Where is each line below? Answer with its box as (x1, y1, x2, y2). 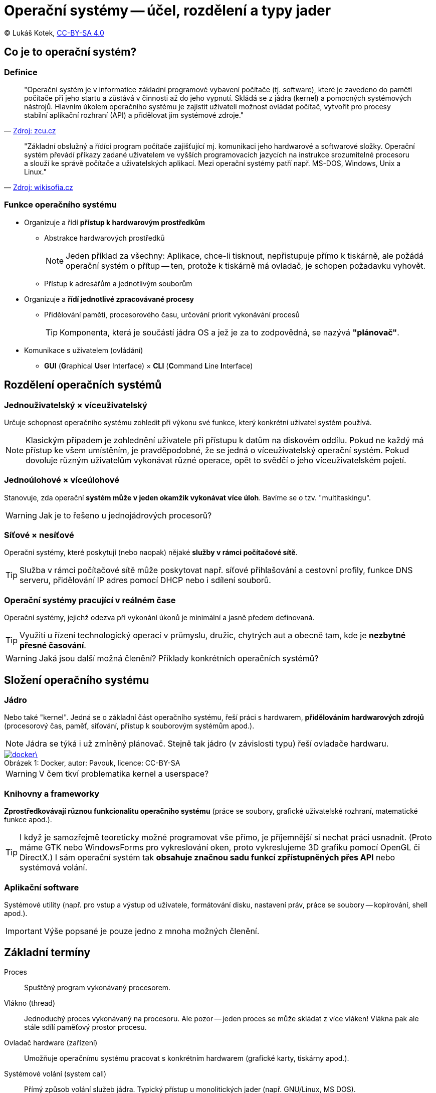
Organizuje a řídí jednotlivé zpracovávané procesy (24, 294, 194, 303)
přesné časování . (20, 640, 86, 651)
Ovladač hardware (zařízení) (4, 1038, 98, 1047)
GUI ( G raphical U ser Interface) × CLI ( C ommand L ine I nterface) (44, 361, 253, 370)
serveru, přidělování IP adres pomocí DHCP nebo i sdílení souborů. (20, 575, 271, 586)
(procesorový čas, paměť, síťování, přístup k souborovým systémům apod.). (4, 721, 255, 731)
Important (6, 926, 42, 936)
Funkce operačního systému (4, 200, 117, 210)
